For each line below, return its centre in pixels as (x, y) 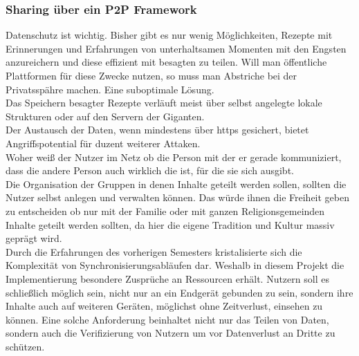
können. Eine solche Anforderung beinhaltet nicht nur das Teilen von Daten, (167, 319)
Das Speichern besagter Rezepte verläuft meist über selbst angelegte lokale (164, 103)
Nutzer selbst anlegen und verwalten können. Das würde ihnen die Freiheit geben (178, 197)
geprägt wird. (34, 238)
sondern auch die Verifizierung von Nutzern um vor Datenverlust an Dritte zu (171, 333)
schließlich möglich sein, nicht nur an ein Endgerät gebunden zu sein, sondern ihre (179, 292)
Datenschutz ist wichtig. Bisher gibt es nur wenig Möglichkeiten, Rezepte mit (169, 35)
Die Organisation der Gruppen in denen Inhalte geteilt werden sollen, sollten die (176, 184)
